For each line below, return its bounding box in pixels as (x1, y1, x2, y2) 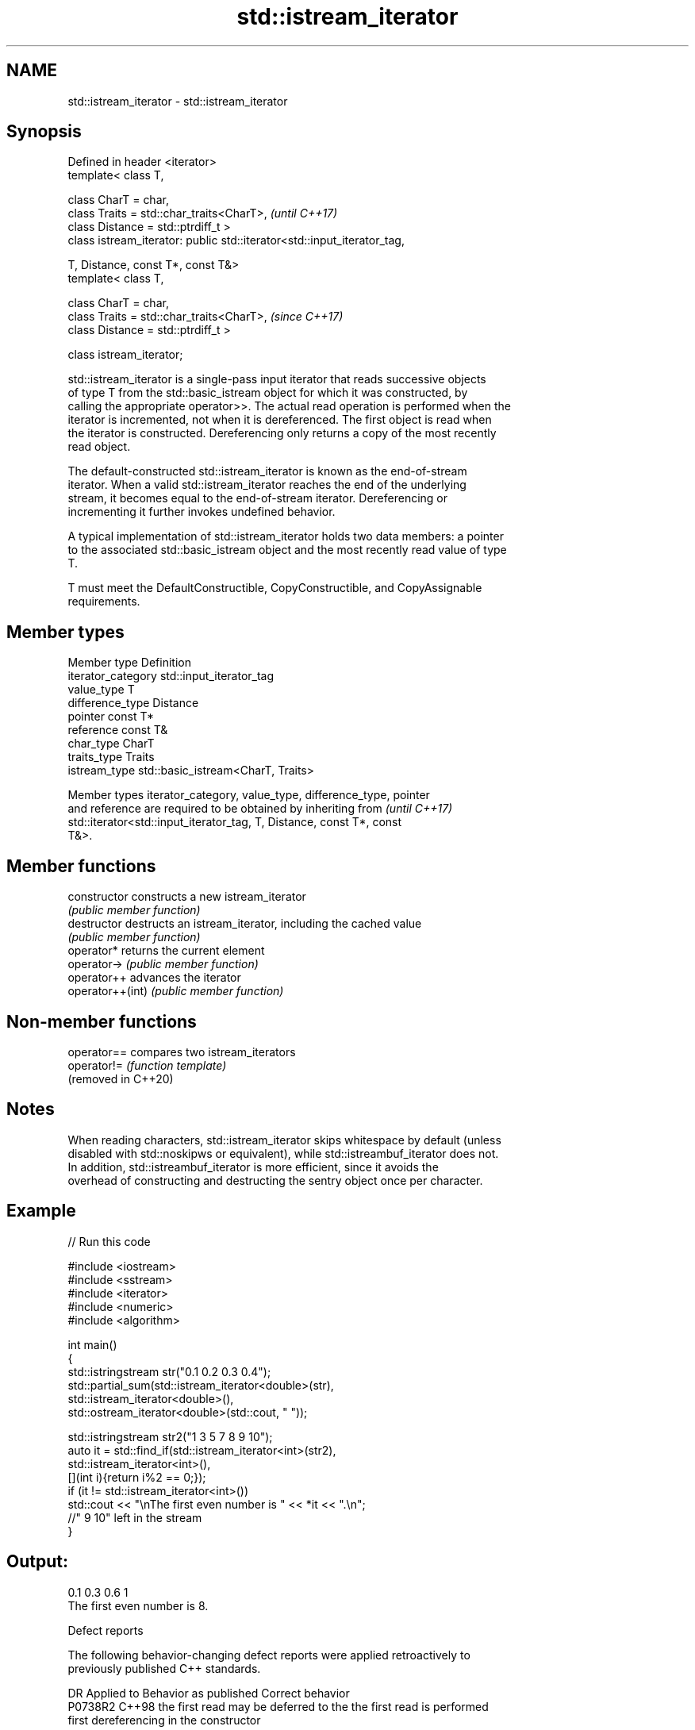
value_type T (67, 682, 135, 697)
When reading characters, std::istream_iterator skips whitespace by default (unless (67, 1132, 501, 1147)
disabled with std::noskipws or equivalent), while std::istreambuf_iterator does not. (67, 1146, 499, 1160)
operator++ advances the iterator (67, 971, 241, 985)
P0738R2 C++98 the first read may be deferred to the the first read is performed (67, 1699, 489, 1713)
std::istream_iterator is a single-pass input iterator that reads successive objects (67, 372, 486, 386)
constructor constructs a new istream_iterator (67, 890, 306, 904)
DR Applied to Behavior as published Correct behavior (67, 1686, 350, 1700)
